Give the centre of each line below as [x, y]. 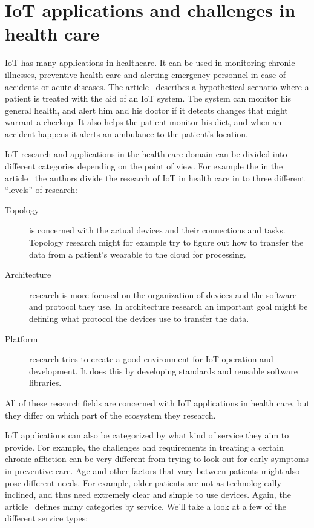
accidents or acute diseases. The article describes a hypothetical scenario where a [157, 86]
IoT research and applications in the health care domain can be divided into [146, 154]
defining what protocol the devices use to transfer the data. [139, 318]
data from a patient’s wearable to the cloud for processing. [138, 254]
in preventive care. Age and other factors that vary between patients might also [152, 470]
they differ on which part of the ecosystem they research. [110, 415]
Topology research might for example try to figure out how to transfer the [166, 242]
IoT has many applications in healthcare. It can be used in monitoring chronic [150, 63]
